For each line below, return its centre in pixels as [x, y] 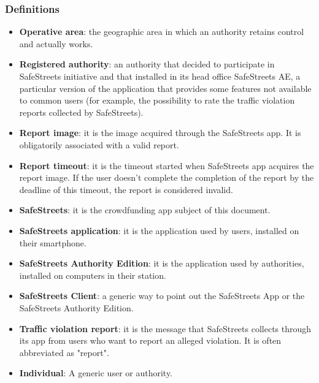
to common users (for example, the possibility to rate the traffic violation [157, 100]
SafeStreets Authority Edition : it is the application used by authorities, [162, 263]
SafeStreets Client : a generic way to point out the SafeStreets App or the [162, 296]
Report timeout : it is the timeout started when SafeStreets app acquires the [167, 165]
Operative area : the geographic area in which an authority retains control [162, 32]
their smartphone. [53, 242]
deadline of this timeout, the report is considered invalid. [126, 189]
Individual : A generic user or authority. [96, 373]
